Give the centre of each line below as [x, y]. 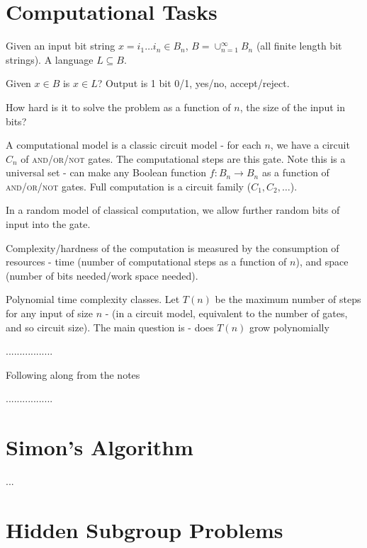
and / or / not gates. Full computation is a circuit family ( [129, 186]
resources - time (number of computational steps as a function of [146, 262]
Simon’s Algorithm [100, 447]
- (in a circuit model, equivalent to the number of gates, [226, 313]
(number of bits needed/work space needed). [102, 275]
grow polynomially [289, 327]
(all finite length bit [299, 46]
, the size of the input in [292, 107]
